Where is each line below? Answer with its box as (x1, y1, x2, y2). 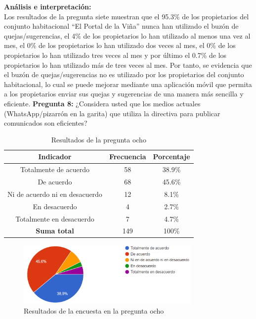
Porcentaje (153, 151, 190, 162)
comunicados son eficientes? (4, 118, 87, 128)
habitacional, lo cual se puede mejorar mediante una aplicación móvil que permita (4, 79, 252, 89)
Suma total (36, 226, 74, 236)
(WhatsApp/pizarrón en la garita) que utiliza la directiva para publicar (4, 108, 220, 118)
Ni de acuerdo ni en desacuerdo (7, 188, 102, 199)
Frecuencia (109, 151, 146, 162)
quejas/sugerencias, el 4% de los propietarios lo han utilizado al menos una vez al (4, 30, 251, 41)
